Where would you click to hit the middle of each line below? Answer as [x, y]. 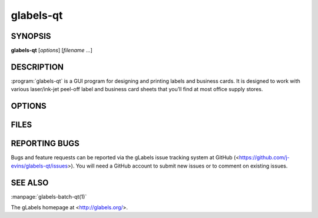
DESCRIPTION [37, 67]
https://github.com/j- [264, 157]
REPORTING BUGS [45, 144]
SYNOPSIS [31, 36]
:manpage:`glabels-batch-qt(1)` [49, 196]
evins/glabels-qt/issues [39, 166]
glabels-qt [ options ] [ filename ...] [52, 51]
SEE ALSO [30, 182]
